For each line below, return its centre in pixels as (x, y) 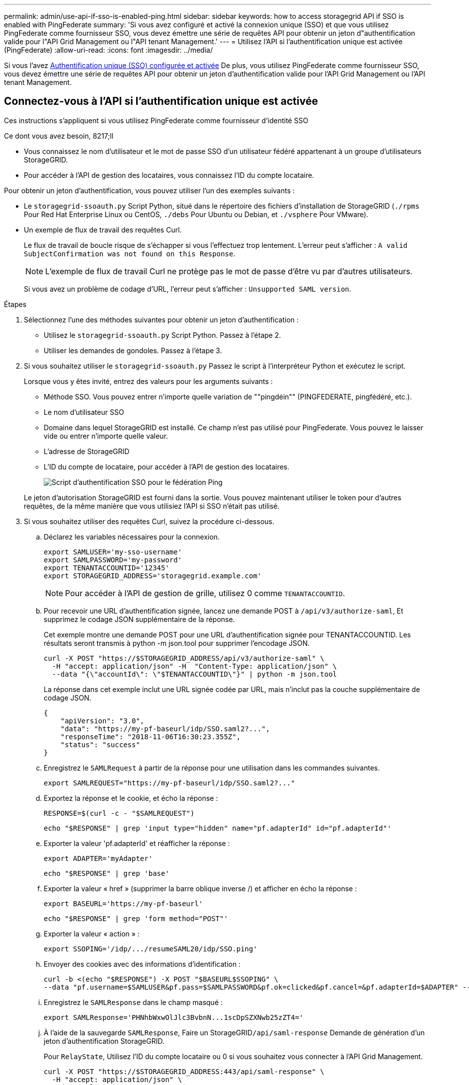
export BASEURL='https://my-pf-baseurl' (123, 903)
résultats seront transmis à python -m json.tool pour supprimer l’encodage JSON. (177, 643)
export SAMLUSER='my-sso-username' (113, 552)
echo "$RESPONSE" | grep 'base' (107, 873)
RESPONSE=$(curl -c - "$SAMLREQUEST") (119, 813)
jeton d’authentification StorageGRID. (104, 1041)
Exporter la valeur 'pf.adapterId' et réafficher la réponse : (137, 843)
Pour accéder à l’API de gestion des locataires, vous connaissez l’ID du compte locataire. (169, 175)
